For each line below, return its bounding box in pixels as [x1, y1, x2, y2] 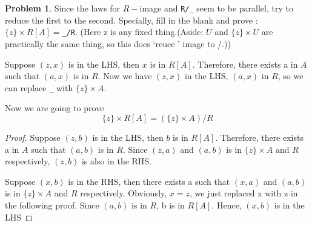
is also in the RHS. [81, 155, 152, 167]
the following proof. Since [5, 198, 99, 211]
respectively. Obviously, [80, 187, 167, 199]
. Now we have [98, 69, 152, 82]
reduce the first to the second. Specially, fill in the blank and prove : [5, 13, 258, 26]
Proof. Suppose [5, 131, 61, 143]
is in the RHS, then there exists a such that [68, 175, 230, 187]
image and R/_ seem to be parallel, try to [139, 2, 293, 14]
